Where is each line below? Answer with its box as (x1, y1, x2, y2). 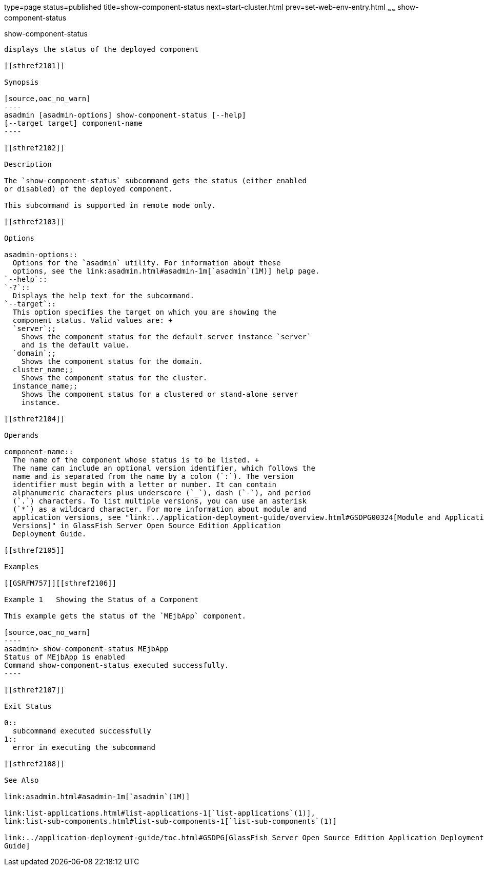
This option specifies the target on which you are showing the (12, 307, 277, 316)
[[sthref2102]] (4, 143, 65, 152)
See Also (4, 776, 39, 784)
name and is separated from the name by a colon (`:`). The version (12, 472, 294, 480)
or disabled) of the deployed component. (4, 184, 173, 193)
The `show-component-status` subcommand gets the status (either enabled (4, 176, 307, 185)
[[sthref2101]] (4, 61, 65, 70)
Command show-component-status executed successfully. (4, 661, 229, 669)
